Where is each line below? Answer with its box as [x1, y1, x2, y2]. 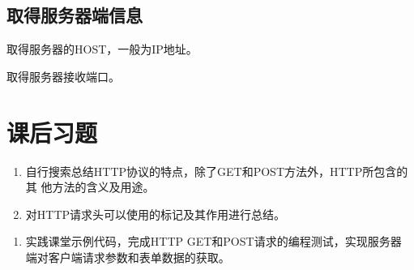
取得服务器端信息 [6, 2, 143, 28]
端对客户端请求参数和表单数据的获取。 [25, 248, 230, 265]
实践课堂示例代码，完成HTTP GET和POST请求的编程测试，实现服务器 [25, 233, 402, 250]
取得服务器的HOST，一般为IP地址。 [6, 41, 198, 58]
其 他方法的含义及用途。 [25, 178, 155, 195]
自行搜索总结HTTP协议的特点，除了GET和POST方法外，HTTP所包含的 [25, 162, 408, 179]
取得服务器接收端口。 [6, 67, 120, 84]
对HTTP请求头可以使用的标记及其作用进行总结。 [25, 205, 286, 222]
